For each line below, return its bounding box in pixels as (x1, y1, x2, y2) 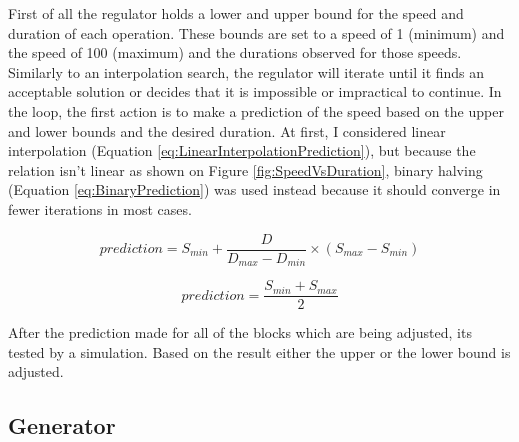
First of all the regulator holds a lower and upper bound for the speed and (8, 3, 464, 23)
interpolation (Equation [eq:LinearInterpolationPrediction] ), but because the (8, 140, 476, 161)
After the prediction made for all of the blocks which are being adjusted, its (8, 322, 472, 343)
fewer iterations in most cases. (8, 198, 192, 219)
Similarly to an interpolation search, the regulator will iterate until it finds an (8, 61, 485, 82)
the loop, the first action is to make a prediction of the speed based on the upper (8, 100, 504, 121)
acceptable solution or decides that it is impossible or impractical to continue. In (8, 81, 502, 102)
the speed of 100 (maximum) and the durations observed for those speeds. (8, 42, 462, 63)
